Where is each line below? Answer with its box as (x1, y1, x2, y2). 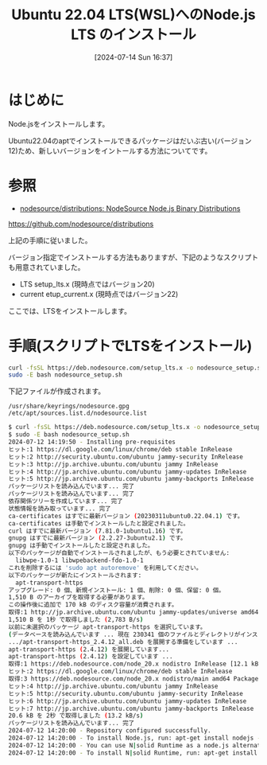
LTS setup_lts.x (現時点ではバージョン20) (19, 279, 155, 289)
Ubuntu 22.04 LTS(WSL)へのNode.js (11, 6, 256, 24)
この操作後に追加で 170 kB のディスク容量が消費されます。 (8, 601, 178, 609)
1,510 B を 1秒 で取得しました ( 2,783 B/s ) (8, 616, 144, 624)
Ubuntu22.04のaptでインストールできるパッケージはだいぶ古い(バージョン (8, 135, 252, 146)
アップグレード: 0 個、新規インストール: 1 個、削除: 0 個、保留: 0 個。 (8, 586, 225, 594)
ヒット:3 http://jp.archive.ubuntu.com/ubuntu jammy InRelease (8, 460, 219, 468)
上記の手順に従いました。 (8, 235, 92, 245)
